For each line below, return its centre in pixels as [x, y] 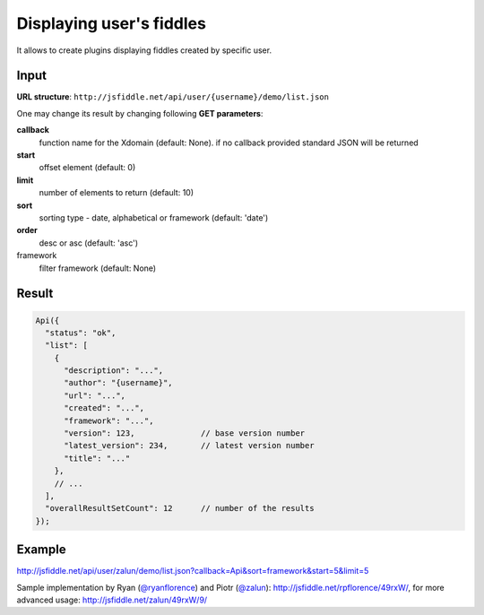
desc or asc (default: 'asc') [89, 243]
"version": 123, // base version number [185, 433]
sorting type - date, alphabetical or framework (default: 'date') [154, 217]
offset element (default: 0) [87, 168]
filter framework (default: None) [98, 268]
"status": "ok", [81, 333]
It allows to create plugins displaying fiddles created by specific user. [144, 50]
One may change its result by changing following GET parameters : [140, 113]
